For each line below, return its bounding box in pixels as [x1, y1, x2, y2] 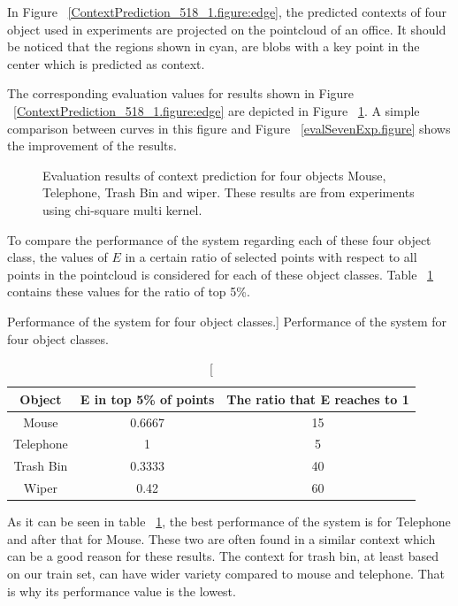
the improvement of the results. [7, 136, 177, 155]
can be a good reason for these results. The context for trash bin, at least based [7, 547, 439, 565]
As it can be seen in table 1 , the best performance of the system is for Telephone [7, 512, 451, 531]
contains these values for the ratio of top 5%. [7, 282, 250, 301]
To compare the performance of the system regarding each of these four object [7, 230, 431, 249]
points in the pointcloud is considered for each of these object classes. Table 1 [7, 265, 434, 283]
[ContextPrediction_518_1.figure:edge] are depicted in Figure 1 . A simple [13, 101, 420, 119]
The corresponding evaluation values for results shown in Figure [7, 84, 355, 103]
